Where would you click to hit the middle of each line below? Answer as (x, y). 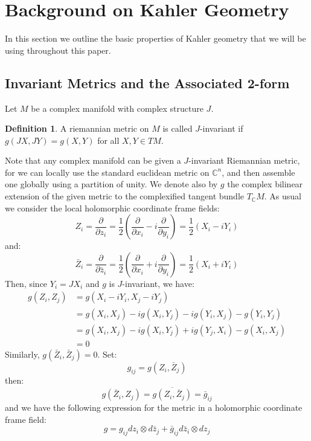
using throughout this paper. (58, 50)
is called (178, 128)
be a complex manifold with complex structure (117, 108)
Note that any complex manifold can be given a (93, 160)
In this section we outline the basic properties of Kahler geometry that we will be (155, 38)
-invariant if (221, 128)
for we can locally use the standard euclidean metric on (107, 172)
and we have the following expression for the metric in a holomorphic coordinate (154, 407)
